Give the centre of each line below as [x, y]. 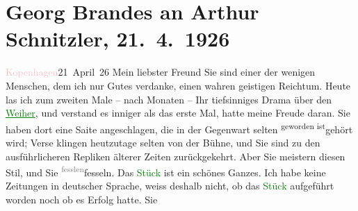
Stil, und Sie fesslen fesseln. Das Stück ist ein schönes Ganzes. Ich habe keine [166, 171]
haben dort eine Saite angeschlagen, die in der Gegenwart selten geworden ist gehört [179, 128]
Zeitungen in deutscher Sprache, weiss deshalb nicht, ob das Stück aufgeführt [170, 186]
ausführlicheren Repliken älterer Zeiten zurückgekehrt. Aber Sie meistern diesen [176, 156]
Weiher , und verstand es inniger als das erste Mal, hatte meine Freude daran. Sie [178, 113]
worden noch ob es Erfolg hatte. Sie [82, 199]
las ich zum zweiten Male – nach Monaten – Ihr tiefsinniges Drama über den [169, 99]
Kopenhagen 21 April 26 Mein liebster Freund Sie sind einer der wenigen [161, 72]
